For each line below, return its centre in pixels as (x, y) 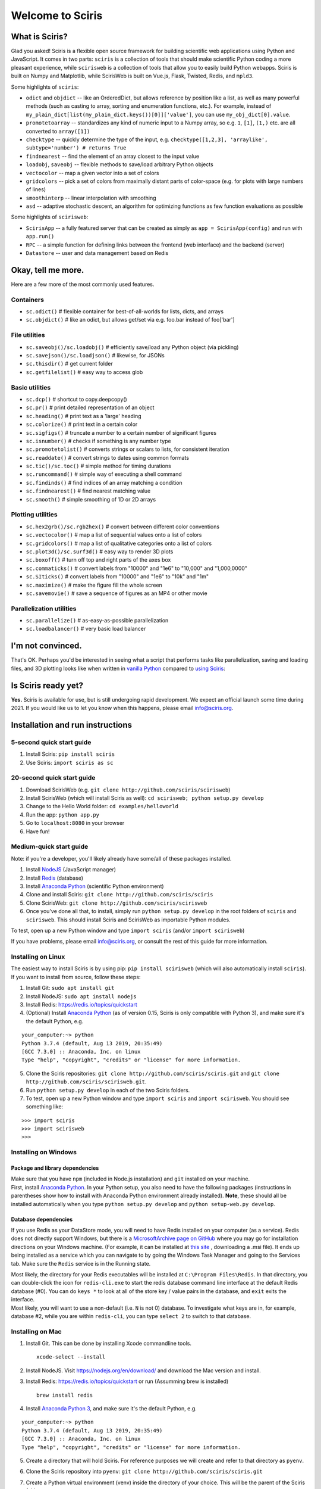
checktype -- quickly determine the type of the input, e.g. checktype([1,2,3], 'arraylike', (147, 139)
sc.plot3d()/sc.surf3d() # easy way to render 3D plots (100, 552)
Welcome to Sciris (57, 15)
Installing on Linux (38, 957)
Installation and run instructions (72, 725)
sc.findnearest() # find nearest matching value (88, 491)
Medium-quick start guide (50, 847)
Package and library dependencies (55, 1168)
